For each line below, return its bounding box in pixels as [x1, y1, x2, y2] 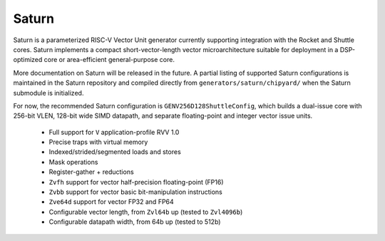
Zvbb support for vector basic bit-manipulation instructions [48, 188, 222, 196]
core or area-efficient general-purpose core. [43, 56, 175, 64]
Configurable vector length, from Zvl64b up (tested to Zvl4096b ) [48, 207, 243, 216]
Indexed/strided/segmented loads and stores [48, 148, 181, 156]
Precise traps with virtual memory [48, 138, 148, 146]
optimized [13, 56, 43, 64]
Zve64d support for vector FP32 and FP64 [48, 198, 174, 206]
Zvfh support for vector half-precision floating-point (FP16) [48, 178, 224, 186]
